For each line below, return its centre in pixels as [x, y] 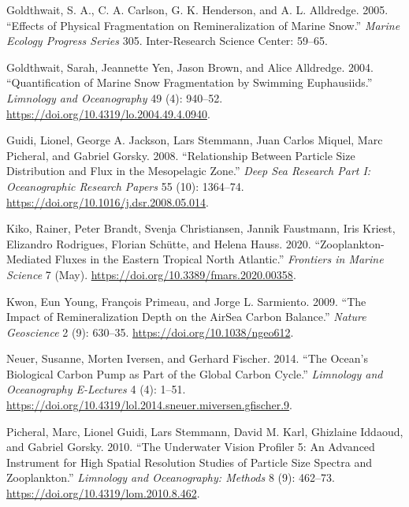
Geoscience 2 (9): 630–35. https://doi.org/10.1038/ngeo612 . [150, 332]
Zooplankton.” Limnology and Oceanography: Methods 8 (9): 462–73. [171, 477]
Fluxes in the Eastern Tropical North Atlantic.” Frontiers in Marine [219, 259]
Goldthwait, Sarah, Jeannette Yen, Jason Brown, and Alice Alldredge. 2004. [190, 67]
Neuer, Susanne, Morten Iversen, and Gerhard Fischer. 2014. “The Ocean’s [187, 358]
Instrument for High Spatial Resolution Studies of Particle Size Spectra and [189, 462]
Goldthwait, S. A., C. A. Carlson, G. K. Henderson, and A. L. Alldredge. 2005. [197, 9]
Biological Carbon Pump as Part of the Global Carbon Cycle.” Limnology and [195, 373]
